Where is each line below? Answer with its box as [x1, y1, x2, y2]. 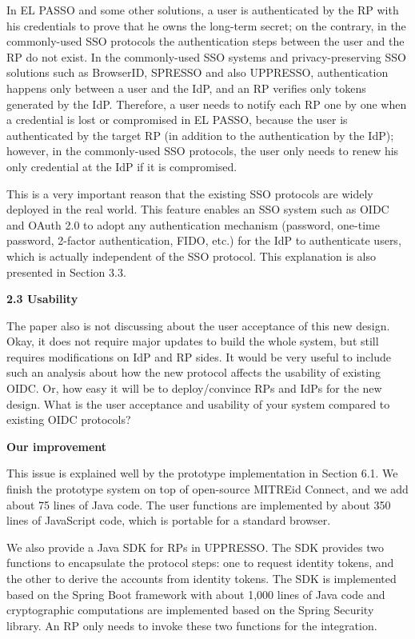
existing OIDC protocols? [6, 411, 131, 428]
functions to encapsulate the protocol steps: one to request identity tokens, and [6, 554, 394, 571]
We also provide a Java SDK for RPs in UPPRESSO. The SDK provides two [6, 538, 384, 555]
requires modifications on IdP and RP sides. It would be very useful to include [6, 348, 391, 365]
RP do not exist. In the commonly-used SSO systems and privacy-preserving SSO [6, 48, 406, 65]
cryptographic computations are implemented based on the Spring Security [6, 601, 374, 618]
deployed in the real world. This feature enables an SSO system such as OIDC [6, 201, 389, 218]
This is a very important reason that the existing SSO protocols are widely [6, 185, 373, 202]
